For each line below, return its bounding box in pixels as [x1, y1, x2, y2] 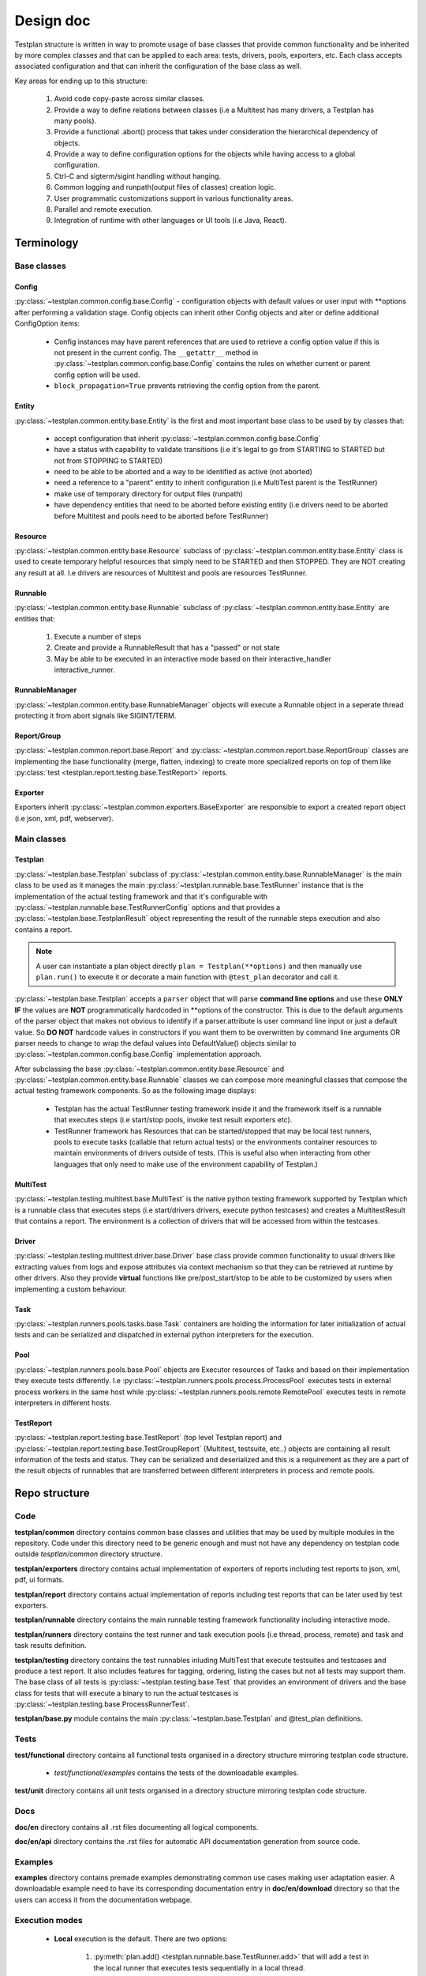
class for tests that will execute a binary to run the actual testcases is [14, 1688, 239, 1698]
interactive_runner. [54, 665, 115, 675]
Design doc [14, 12, 91, 29]
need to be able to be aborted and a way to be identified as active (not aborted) [54, 467, 313, 477]
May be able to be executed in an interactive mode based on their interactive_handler [54, 654, 331, 663]
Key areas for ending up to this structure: [14, 76, 148, 85]
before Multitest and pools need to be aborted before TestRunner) [54, 511, 269, 521]
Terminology [14, 236, 79, 250]
